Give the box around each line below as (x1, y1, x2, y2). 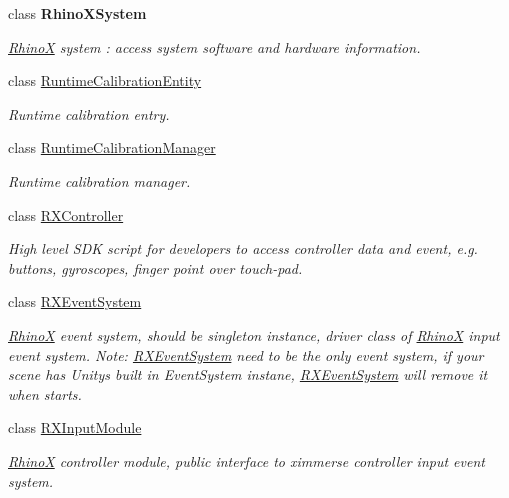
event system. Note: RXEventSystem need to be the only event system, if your (8, 344, 484, 365)
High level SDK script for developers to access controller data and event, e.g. (8, 238, 478, 259)
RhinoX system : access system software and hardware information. (8, 36, 421, 57)
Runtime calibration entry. (8, 103, 170, 124)
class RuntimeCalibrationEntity (8, 70, 202, 91)
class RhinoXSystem (8, 3, 147, 23)
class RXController (8, 204, 124, 225)
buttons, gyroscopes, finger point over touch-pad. (8, 257, 303, 278)
